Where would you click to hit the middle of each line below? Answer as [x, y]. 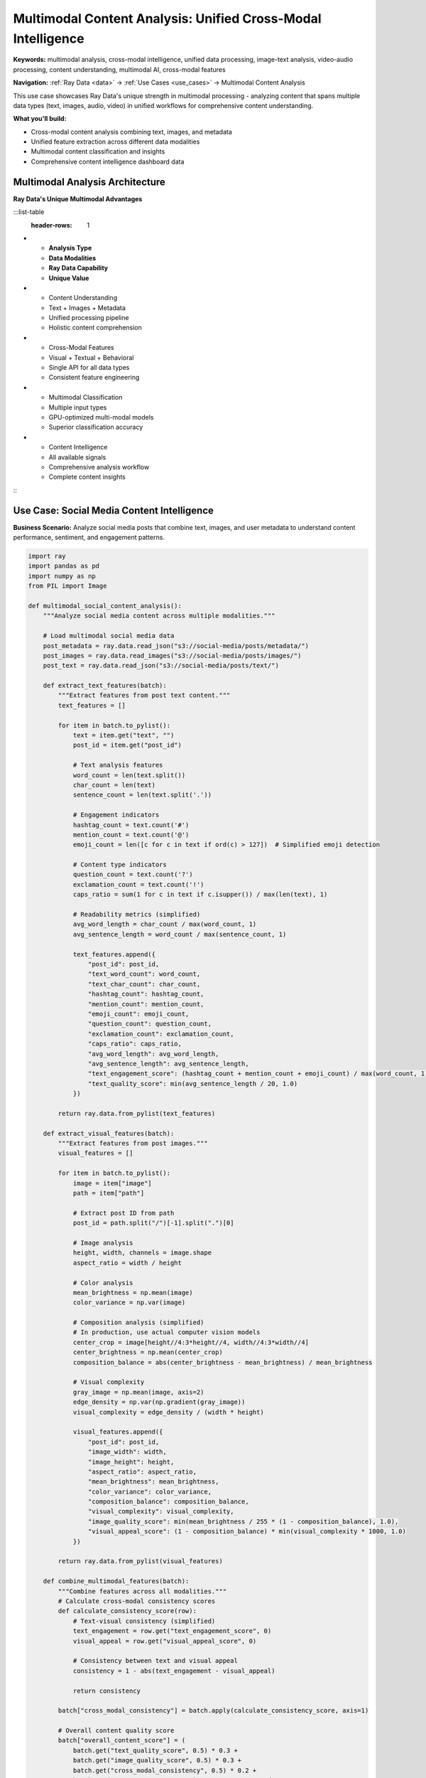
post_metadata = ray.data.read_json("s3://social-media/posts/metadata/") [176, 646]
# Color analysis [103, 1283]
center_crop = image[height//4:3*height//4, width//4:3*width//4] [191, 1342]
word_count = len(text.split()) [129, 775]
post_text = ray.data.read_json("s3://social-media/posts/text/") [161, 666]
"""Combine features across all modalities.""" [142, 1591]
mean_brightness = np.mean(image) [133, 1292]
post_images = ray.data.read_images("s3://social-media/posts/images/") [172, 655]
